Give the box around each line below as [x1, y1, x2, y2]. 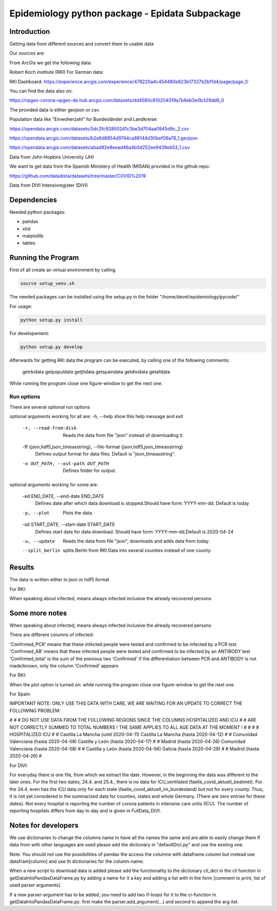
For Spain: [9, 691, 31, 697]
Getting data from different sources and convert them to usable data [9, 41, 154, 47]
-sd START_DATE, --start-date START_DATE [22, 521, 115, 528]
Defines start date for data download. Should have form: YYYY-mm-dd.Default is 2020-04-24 [35, 528, 233, 534]
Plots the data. [63, 509, 93, 516]
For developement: [9, 330, 50, 336]
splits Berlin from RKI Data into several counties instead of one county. [63, 547, 212, 553]
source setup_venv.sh [20, 281, 75, 287]
